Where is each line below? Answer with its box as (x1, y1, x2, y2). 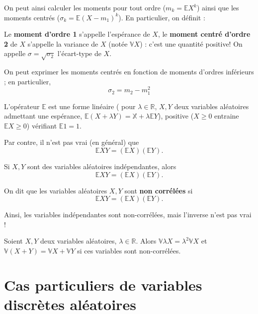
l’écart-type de (57, 48, 101, 59)
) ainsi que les (197, 2, 239, 12)
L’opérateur (4, 101, 40, 111)
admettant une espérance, (4, 111, 83, 121)
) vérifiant (26, 120, 57, 130)
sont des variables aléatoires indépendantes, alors (27, 161, 176, 171)
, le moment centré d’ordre (158, 29, 251, 39)
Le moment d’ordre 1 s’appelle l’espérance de (4, 29, 150, 39)
